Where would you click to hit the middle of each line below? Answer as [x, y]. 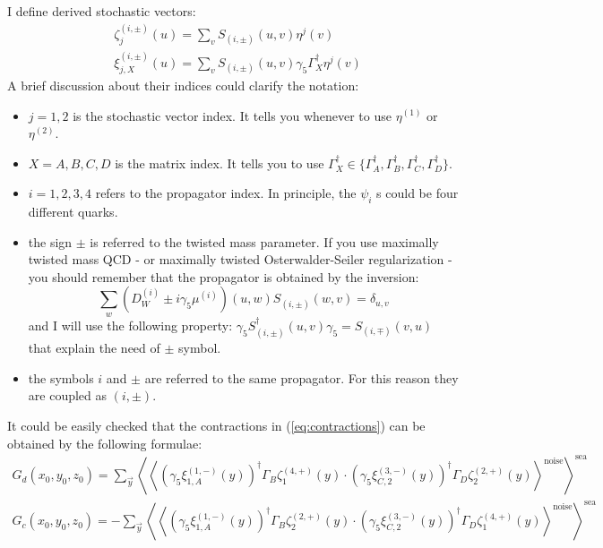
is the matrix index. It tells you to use [220, 163]
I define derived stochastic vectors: [102, 11]
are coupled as [68, 395]
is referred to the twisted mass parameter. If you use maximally [264, 241]
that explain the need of [94, 348]
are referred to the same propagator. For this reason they [301, 377]
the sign [50, 241]
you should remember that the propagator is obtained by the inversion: [224, 276]
